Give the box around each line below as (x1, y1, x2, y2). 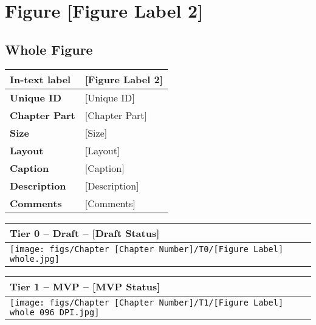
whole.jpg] (10, 253, 60, 264)
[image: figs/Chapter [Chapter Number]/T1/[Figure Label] (10, 297, 284, 307)
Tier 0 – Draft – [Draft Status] (10, 225, 160, 240)
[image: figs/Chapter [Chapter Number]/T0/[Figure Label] (10, 244, 284, 254)
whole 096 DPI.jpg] (10, 307, 100, 317)
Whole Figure (5, 39, 93, 58)
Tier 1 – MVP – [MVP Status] (10, 279, 160, 293)
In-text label (10, 72, 71, 86)
